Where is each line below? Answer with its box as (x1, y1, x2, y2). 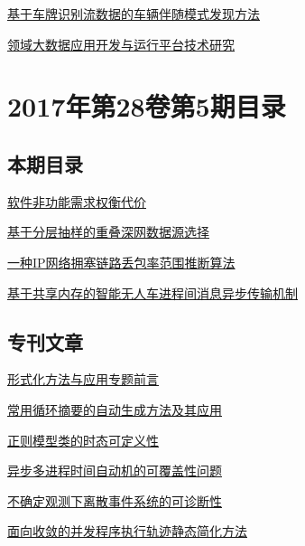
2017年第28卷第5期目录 (7, 88, 286, 125)
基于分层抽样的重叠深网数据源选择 (7, 222, 209, 241)
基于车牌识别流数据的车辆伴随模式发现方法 (7, 5, 260, 23)
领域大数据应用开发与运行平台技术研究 (7, 34, 235, 53)
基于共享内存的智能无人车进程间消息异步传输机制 (7, 283, 298, 302)
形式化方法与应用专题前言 (7, 370, 159, 389)
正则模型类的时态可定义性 (7, 430, 159, 449)
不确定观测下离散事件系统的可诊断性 (7, 491, 222, 510)
